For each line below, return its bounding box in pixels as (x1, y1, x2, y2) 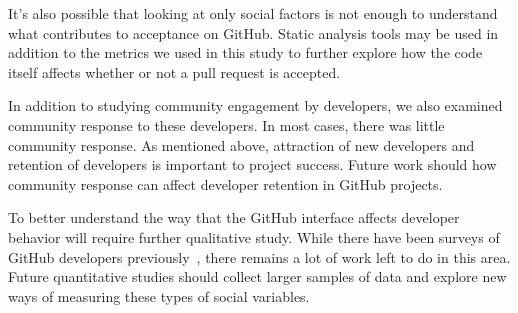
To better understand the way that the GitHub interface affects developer (8, 207, 460, 228)
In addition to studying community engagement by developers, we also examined (8, 95, 503, 116)
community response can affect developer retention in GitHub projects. (8, 173, 443, 194)
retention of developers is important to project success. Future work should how (8, 154, 497, 175)
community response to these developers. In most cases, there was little (8, 114, 445, 135)
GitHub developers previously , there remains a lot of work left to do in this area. (8, 246, 511, 267)
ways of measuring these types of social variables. (8, 285, 310, 306)
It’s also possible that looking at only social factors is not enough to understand (8, 3, 498, 23)
